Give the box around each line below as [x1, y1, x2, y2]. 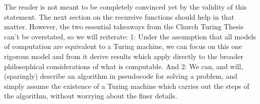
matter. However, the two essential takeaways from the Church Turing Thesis [4, 21, 244, 32]
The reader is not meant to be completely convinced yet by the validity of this [4, 2, 247, 12]
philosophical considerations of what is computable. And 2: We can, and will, [4, 61, 243, 71]
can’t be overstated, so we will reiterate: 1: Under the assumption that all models [4, 31, 256, 41]
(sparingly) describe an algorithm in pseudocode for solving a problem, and [4, 71, 238, 81]
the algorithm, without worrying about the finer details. [4, 90, 178, 101]
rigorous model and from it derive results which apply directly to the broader [4, 50, 244, 61]
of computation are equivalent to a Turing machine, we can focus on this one [4, 41, 242, 51]
